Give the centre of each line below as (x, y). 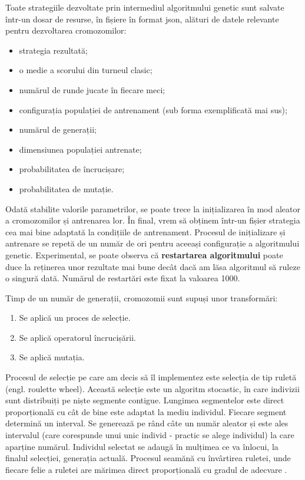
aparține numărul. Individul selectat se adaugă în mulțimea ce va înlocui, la (142, 446)
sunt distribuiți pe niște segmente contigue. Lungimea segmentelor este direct (145, 400)
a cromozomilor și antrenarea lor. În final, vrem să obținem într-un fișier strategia (153, 220)
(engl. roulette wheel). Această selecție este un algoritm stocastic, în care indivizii (152, 388)
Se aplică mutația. (52, 357)
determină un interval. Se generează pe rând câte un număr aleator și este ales (147, 423)
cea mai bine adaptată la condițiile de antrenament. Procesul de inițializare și (145, 231)
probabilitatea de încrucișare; (72, 169)
